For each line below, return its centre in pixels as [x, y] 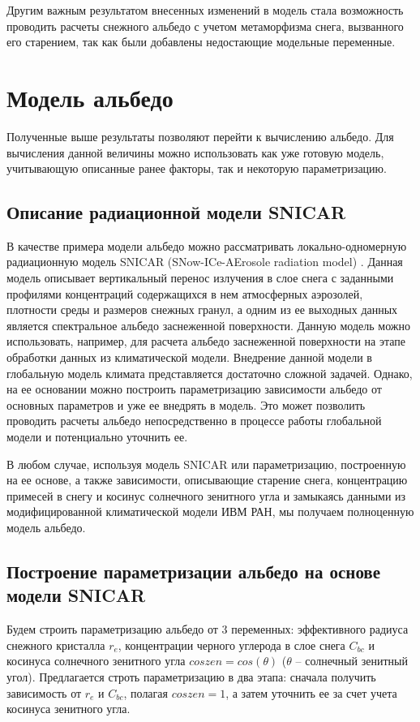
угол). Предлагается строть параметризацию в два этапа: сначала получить [191, 676]
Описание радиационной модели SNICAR [176, 212]
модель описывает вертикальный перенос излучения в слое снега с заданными [200, 278]
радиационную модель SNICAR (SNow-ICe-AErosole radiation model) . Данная [205, 262]
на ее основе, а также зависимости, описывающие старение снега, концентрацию [207, 480]
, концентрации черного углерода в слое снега [231, 645]
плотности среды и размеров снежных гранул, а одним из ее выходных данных [202, 309]
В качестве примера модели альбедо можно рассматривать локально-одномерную [207, 245]
